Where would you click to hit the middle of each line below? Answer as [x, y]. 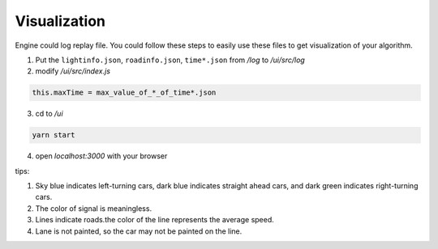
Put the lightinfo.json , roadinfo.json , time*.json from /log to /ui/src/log [170, 60]
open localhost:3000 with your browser [101, 156]
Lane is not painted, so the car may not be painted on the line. [139, 231]
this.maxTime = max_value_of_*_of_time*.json [124, 93]
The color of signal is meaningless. [94, 208]
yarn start [54, 135]
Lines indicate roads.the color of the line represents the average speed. [155, 220]
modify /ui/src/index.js [73, 71]
